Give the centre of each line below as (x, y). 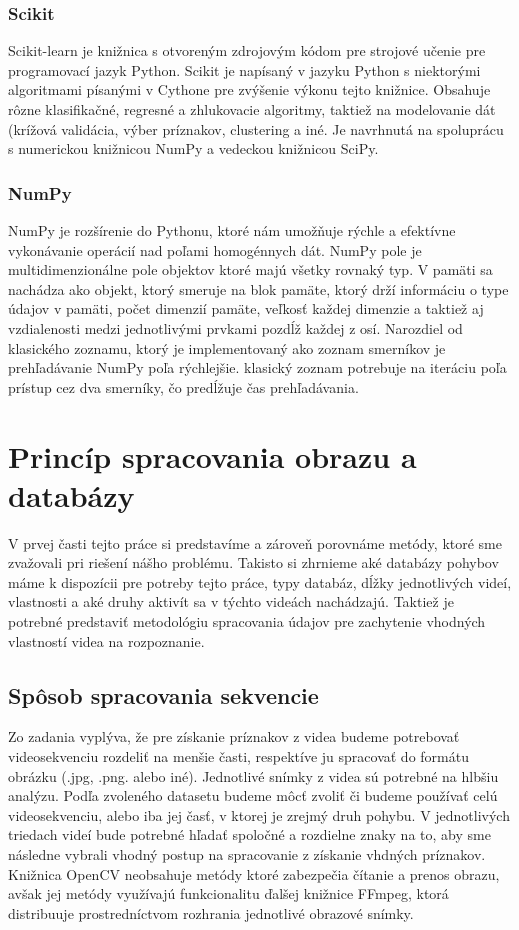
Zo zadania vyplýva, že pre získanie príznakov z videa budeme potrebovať (234, 736)
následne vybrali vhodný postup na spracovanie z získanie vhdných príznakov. (247, 853)
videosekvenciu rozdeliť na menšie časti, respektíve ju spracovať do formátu (238, 756)
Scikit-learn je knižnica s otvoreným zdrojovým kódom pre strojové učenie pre (247, 50)
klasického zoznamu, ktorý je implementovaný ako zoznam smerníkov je (227, 347)
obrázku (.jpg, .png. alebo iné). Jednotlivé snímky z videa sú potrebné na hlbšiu (253, 775)
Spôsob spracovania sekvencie (163, 694)
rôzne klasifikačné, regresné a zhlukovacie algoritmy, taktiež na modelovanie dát (252, 109)
